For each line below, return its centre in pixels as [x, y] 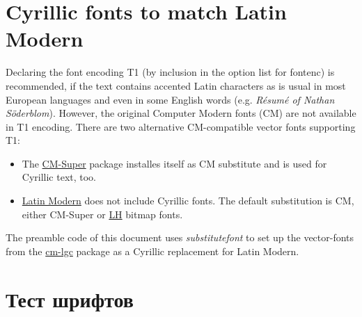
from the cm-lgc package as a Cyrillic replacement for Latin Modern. [152, 251]
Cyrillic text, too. [59, 177]
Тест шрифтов [70, 299]
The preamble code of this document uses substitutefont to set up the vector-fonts [180, 237]
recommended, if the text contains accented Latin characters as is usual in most [176, 85]
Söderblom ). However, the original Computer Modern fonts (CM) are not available [181, 113]
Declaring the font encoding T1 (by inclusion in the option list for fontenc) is [170, 72]
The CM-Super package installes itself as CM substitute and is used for [174, 163]
